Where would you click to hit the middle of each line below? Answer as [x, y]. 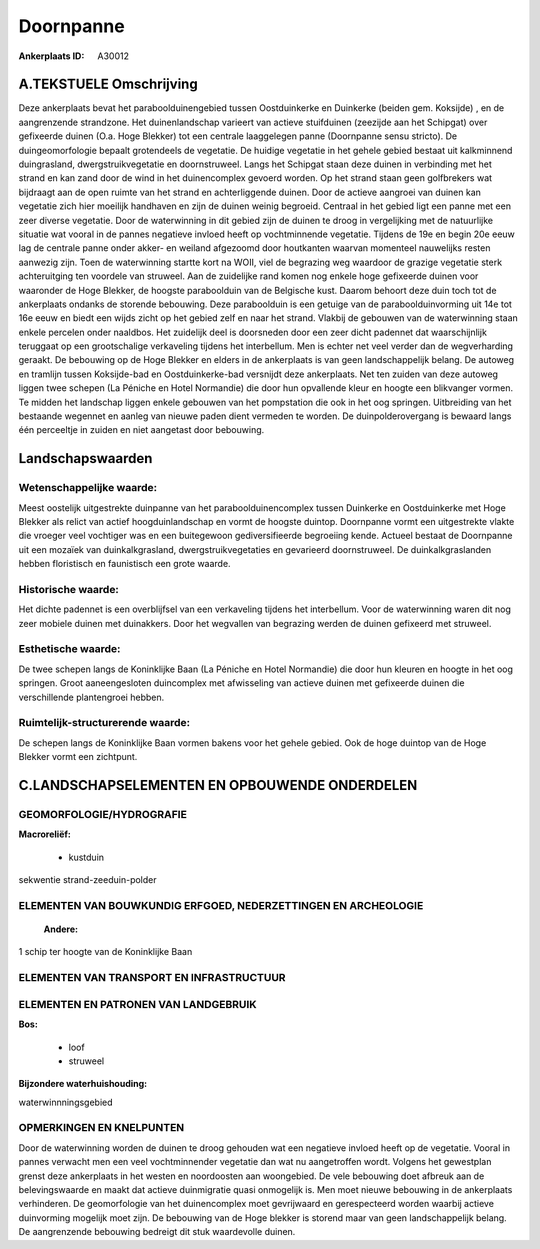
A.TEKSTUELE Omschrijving [108, 84]
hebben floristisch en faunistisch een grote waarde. [124, 564]
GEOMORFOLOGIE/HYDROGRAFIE [102, 814]
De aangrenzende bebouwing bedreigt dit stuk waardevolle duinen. [157, 1232]
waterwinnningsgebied [66, 1102]
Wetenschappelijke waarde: [88, 488]
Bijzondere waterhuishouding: [83, 1084]
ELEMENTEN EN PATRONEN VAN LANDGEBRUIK [137, 1004]
